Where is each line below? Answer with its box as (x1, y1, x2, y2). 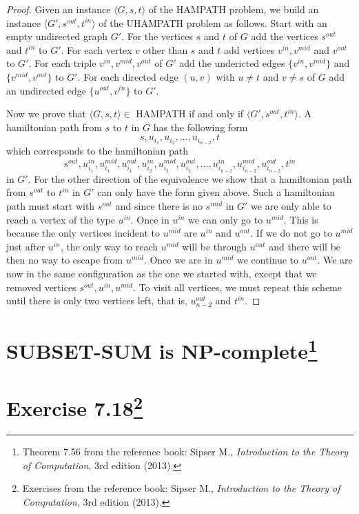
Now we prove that (6, 106, 86, 121)
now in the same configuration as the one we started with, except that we (6, 266, 317, 281)
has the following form (153, 119, 248, 134)
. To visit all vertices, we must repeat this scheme (133, 279, 342, 294)
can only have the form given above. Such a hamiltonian (97, 185, 335, 199)
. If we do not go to (250, 226, 332, 240)
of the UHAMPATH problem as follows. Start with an (99, 15, 327, 30)
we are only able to (251, 199, 331, 213)
